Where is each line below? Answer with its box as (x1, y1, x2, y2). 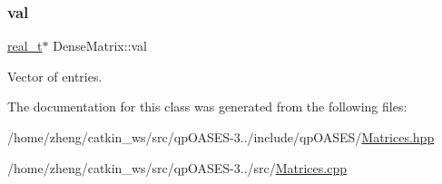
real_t (7, 36, 43, 55)
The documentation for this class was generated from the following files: (7, 97, 408, 116)
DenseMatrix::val (53, 36, 147, 55)
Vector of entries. (7, 66, 103, 85)
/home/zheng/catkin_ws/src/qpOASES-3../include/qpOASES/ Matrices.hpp (7, 128, 435, 146)
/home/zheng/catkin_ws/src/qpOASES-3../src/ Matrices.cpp (7, 158, 347, 177)
